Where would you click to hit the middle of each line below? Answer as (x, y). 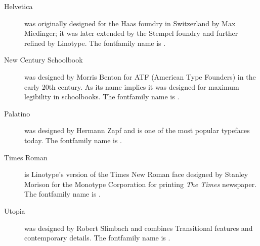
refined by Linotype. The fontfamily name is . (95, 43)
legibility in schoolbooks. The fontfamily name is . (102, 97)
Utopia (15, 210)
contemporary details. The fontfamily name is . (97, 238)
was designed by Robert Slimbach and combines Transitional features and (139, 228)
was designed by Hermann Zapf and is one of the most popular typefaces (137, 130)
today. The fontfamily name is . (73, 140)
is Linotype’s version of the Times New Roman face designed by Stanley (136, 174)
